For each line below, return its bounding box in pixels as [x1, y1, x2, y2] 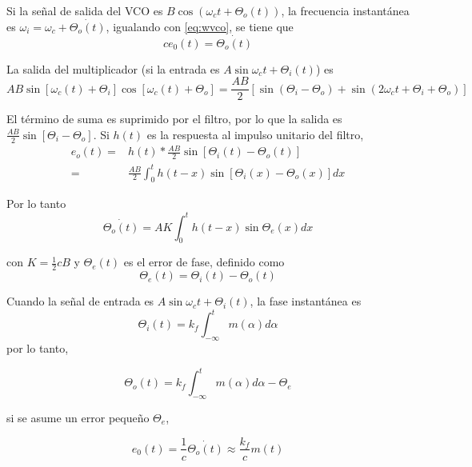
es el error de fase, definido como [123, 253, 285, 270]
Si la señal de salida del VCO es [6, 2, 163, 18]
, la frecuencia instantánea [281, 2, 410, 18]
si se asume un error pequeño [6, 409, 150, 425]
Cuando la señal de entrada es [6, 293, 154, 309]
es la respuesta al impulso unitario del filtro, [146, 126, 364, 142]
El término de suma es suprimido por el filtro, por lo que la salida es [6, 110, 342, 127]
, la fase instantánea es [250, 293, 362, 309]
